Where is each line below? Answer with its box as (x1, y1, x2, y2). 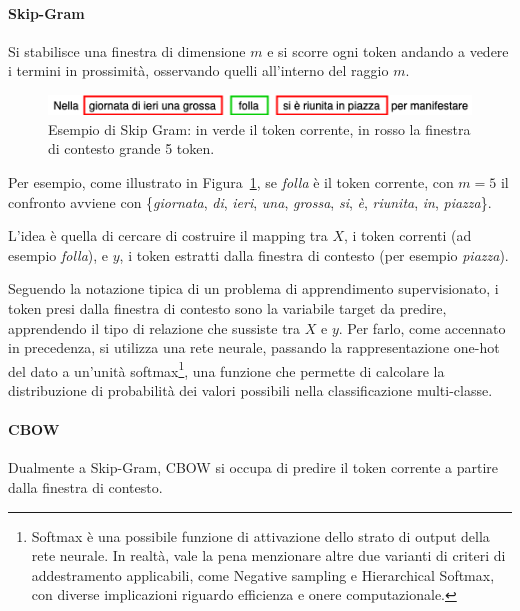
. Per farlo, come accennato (338, 317, 506, 338)
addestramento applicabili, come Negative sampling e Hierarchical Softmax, (31, 564, 495, 585)
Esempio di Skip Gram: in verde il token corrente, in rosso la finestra (48, 118, 471, 139)
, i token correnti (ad (344, 225, 472, 246)
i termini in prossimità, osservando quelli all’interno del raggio (8, 60, 389, 81)
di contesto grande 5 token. (48, 138, 215, 159)
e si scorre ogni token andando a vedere (267, 40, 509, 61)
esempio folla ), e (8, 244, 109, 265)
